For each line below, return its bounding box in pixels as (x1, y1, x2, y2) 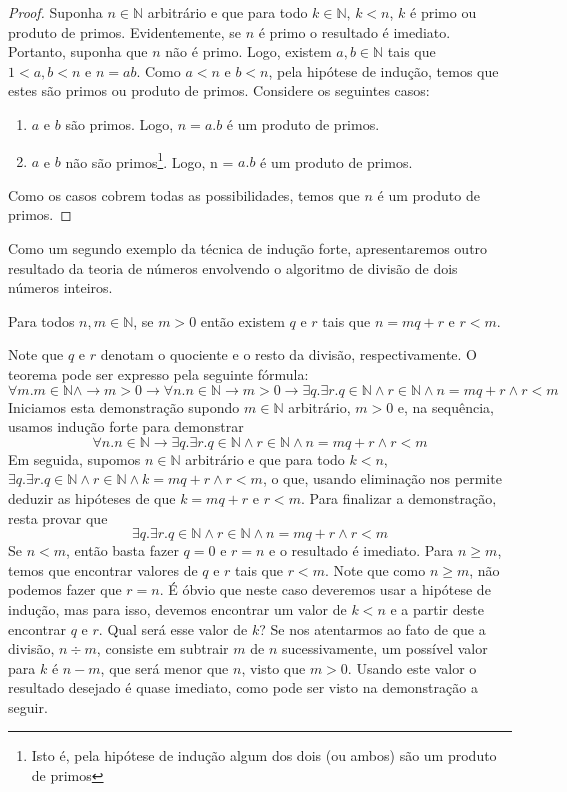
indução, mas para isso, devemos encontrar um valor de (8, 598, 347, 619)
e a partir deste (390, 598, 484, 619)
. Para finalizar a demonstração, (300, 487, 497, 508)
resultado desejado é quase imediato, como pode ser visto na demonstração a (8, 677, 478, 698)
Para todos (8, 310, 75, 331)
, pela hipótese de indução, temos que (268, 60, 499, 81)
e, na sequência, (397, 396, 494, 417)
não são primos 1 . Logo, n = (65, 148, 234, 172)
